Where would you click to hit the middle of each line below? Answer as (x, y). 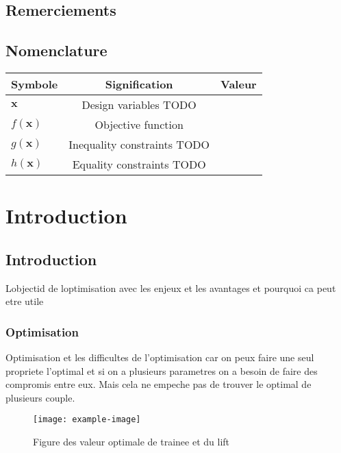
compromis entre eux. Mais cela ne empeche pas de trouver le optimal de (159, 384)
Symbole (35, 84)
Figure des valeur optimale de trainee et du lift (131, 441)
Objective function (139, 124)
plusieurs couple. (40, 397)
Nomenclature (56, 50)
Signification (139, 84)
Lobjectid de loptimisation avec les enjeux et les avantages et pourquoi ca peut (171, 287)
